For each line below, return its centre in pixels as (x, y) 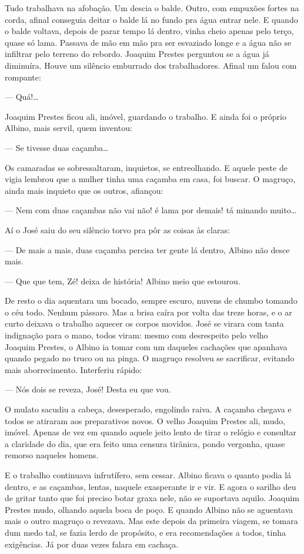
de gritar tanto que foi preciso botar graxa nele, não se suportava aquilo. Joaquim (152, 498)
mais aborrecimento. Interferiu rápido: (74, 369)
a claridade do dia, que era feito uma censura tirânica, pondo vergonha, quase (145, 443)
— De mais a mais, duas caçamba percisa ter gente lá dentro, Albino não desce (147, 249)
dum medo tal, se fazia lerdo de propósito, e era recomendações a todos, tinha (145, 532)
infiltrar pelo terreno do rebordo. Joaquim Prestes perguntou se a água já (137, 54)
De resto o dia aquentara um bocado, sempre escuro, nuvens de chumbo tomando (151, 300)
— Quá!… (22, 97)
